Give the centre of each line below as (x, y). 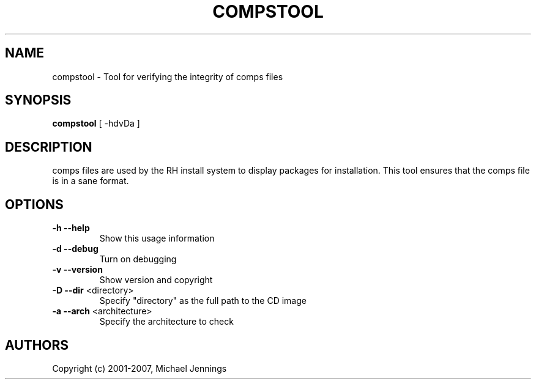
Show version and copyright (156, 280)
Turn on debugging (138, 259)
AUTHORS (37, 345)
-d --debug (75, 249)
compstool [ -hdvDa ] (96, 124)
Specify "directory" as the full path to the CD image (203, 301)
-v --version (77, 270)
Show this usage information (157, 238)
